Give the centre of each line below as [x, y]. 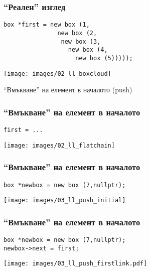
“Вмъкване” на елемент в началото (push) [68, 90]
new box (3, [81, 41]
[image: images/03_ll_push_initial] [65, 200]
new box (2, [77, 33]
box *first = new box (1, [47, 25]
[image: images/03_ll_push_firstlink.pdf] [76, 264]
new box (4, [88, 50]
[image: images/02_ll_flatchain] [59, 145]
